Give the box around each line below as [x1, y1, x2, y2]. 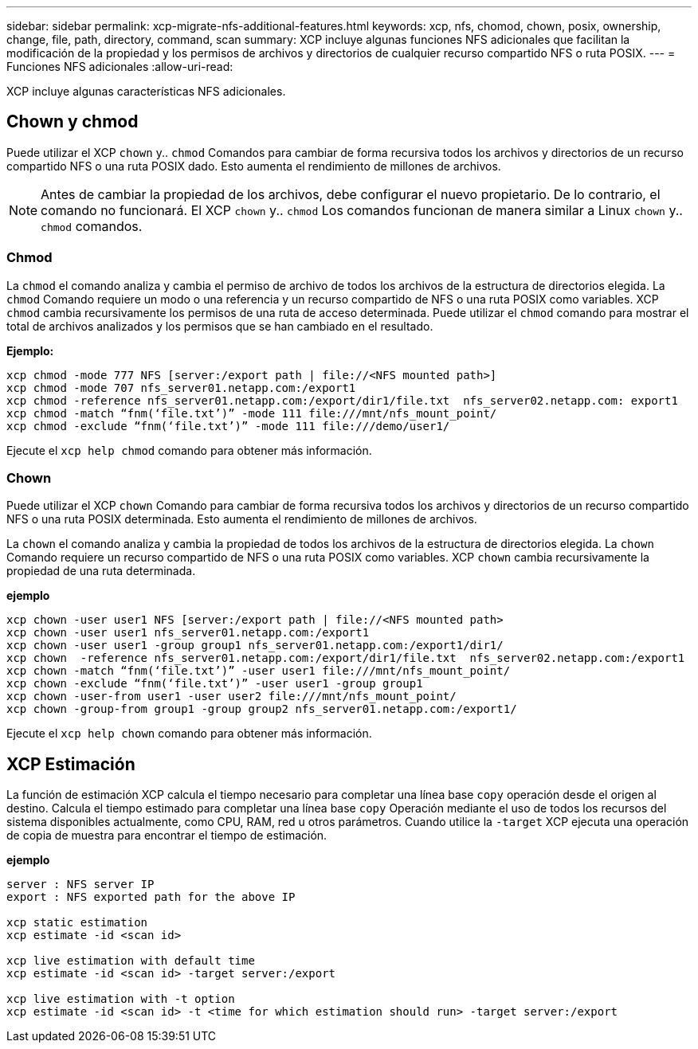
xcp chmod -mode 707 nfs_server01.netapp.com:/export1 [6, 381, 356, 394]
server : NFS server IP [6, 878, 155, 891]
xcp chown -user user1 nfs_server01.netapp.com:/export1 [6, 626, 370, 640]
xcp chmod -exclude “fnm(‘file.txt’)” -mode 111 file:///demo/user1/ [6, 419, 450, 433]
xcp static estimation [6, 916, 148, 930]
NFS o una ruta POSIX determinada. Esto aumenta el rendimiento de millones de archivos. [6, 512, 477, 526]
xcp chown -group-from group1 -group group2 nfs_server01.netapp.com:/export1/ [6, 703, 517, 716]
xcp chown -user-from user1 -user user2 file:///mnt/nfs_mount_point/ [6, 690, 457, 703]
